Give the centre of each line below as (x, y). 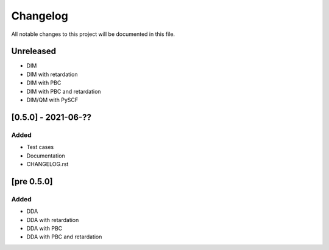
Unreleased (34, 51)
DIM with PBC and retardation (64, 91)
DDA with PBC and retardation (64, 237)
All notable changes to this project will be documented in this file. (93, 34)
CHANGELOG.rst (48, 164)
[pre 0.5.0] (32, 182)
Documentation (46, 156)
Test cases (40, 147)
